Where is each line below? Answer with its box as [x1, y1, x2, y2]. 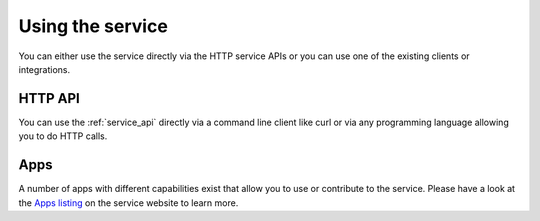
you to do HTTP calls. [18, 130, 108, 142]
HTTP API [18, 90, 80, 107]
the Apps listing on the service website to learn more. [18, 196, 239, 209]
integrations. [18, 63, 71, 75]
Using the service [18, 15, 169, 37]
